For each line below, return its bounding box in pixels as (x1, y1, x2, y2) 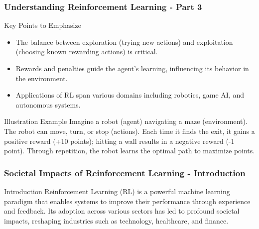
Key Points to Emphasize (4, 20, 81, 30)
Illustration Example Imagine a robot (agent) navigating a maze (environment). (4, 116, 248, 126)
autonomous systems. (15, 99, 81, 110)
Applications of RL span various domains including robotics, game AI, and (15, 90, 245, 100)
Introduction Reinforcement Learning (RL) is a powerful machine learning (4, 186, 230, 196)
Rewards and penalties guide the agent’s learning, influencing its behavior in (15, 63, 249, 73)
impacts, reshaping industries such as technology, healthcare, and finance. (4, 215, 229, 226)
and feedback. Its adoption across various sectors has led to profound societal (4, 206, 240, 216)
